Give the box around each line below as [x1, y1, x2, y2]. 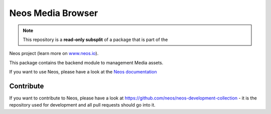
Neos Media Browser [9, 7, 98, 18]
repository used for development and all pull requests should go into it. [9, 102, 156, 108]
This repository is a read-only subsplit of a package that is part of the [23, 36, 168, 42]
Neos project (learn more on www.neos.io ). [9, 50, 99, 56]
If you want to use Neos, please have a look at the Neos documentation [9, 69, 157, 75]
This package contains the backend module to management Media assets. [9, 59, 164, 65]
